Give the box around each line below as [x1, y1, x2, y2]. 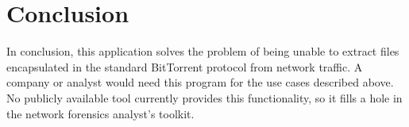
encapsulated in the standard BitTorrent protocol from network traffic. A [6, 58, 363, 75]
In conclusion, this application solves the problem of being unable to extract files [6, 43, 399, 60]
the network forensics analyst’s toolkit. [6, 105, 195, 121]
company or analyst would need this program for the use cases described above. [6, 74, 394, 90]
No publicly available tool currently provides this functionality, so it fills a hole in [6, 89, 403, 106]
